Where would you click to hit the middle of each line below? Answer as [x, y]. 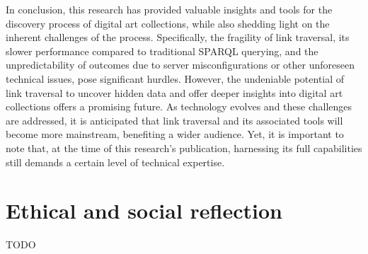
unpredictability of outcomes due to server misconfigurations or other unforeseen [180, 65]
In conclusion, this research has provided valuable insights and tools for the [169, 9]
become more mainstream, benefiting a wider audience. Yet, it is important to [175, 134]
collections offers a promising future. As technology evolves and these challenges [179, 106]
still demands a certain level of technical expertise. [115, 162]
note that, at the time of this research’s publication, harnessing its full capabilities [184, 148]
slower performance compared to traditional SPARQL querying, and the [162, 51]
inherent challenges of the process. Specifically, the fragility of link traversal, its [178, 37]
